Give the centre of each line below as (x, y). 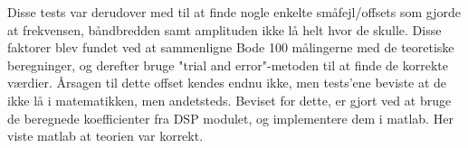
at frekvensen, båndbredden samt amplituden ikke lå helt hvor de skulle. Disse (224, 29)
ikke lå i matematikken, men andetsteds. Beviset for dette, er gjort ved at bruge (229, 100)
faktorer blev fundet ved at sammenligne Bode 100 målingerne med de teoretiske (231, 47)
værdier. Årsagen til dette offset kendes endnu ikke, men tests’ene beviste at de (227, 83)
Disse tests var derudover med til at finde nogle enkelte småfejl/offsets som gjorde (234, 12)
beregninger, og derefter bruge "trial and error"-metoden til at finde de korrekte (228, 65)
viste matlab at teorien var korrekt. (105, 136)
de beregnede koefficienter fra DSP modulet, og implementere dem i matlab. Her (230, 118)
